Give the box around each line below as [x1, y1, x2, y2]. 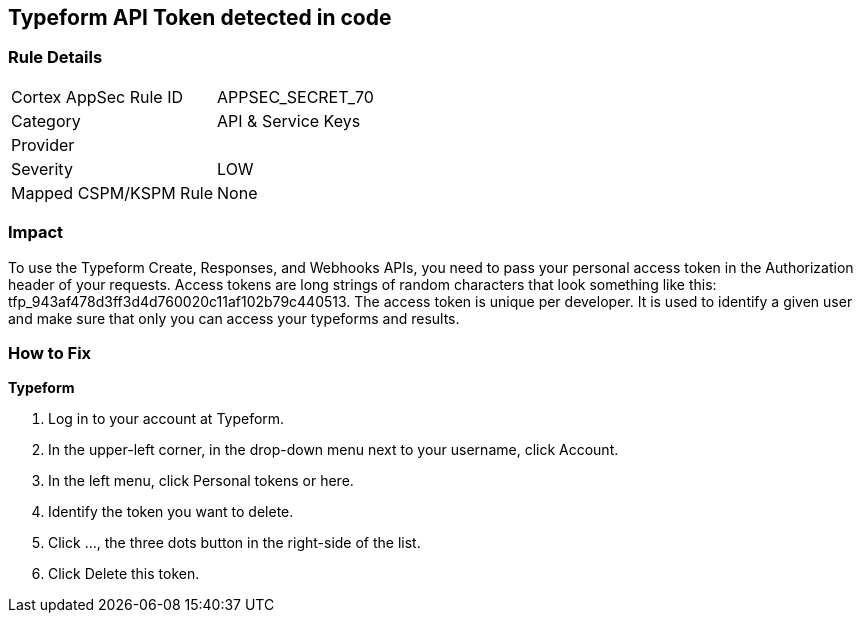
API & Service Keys [217, 110, 361, 131]
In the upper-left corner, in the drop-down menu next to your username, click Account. [48, 441, 619, 459]
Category [11, 110, 81, 131]
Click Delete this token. [48, 565, 200, 583]
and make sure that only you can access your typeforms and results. [8, 309, 460, 327]
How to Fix [8, 342, 92, 363]
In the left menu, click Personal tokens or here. [48, 472, 354, 490]
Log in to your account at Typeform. [48, 410, 285, 428]
